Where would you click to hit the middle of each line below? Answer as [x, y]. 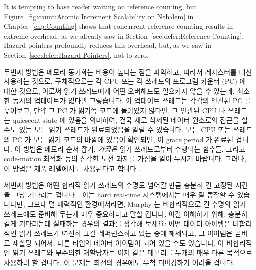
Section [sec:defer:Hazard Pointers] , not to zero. [76, 55]
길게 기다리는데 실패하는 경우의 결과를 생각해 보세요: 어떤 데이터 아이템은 [117, 223]
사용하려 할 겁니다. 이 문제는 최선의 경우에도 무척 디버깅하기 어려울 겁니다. [119, 262]
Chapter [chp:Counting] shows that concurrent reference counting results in [119, 26]
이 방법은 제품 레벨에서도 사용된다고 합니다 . [73, 168]
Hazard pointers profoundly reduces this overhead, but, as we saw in [108, 45]
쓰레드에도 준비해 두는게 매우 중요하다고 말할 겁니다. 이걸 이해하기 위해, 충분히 [126, 213]
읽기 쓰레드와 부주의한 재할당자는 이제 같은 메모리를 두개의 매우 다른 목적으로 [132, 252]
